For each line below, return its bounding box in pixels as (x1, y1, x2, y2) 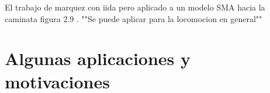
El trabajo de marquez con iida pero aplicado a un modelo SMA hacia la (5, 1, 265, 13)
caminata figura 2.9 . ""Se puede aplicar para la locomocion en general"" (5, 12, 262, 24)
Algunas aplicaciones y (5, 46, 191, 70)
